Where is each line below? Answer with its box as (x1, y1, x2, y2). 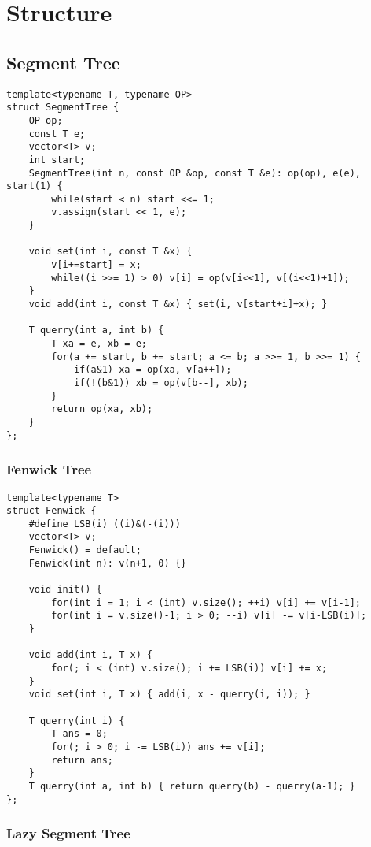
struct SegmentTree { (6, 102, 119, 113)
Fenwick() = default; (28, 544, 141, 556)
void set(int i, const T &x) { (28, 246, 193, 258)
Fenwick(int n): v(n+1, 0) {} (28, 557, 187, 569)
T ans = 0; (51, 728, 108, 740)
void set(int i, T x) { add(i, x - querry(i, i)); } (28, 689, 310, 700)
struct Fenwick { (6, 505, 97, 517)
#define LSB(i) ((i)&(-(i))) (28, 518, 181, 529)
